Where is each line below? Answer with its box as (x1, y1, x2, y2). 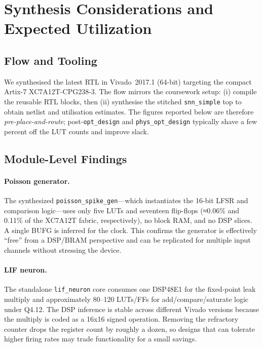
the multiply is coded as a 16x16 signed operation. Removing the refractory (4, 314, 239, 324)
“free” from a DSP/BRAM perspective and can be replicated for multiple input (4, 235, 251, 245)
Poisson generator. (4, 175, 70, 186)
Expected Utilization (4, 18, 152, 38)
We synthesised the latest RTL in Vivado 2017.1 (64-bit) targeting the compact (4, 76, 252, 87)
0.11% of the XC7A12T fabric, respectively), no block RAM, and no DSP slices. (4, 215, 252, 225)
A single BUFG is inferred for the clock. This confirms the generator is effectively (4, 224, 257, 235)
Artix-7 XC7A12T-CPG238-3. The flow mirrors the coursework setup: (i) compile (4, 86, 257, 97)
